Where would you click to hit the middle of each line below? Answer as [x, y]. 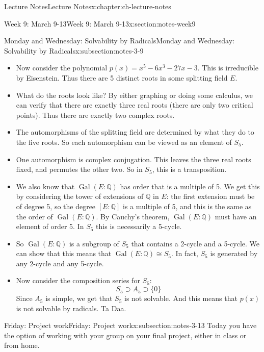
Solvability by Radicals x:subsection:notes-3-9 [74, 50]
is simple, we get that [79, 298]
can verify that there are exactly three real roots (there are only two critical [135, 105]
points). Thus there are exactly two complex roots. [95, 115]
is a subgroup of [94, 243]
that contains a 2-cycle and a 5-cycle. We [195, 243]
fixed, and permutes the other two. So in [79, 169]
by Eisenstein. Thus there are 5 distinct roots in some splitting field [122, 77]
